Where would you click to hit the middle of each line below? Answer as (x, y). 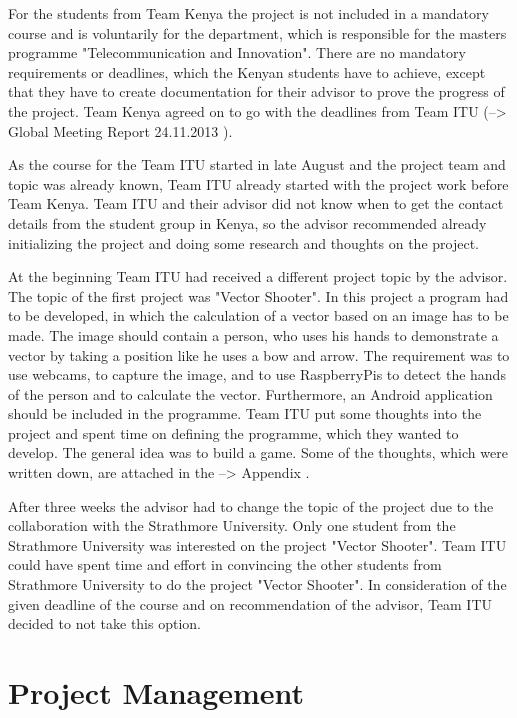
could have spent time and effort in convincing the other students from (225, 564)
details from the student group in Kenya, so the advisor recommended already (247, 222)
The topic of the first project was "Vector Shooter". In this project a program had (258, 295)
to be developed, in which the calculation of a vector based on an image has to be (258, 315)
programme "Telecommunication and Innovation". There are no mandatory (237, 52)
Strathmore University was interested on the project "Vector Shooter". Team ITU (257, 544)
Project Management (156, 692)
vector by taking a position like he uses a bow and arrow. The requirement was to (259, 354)
